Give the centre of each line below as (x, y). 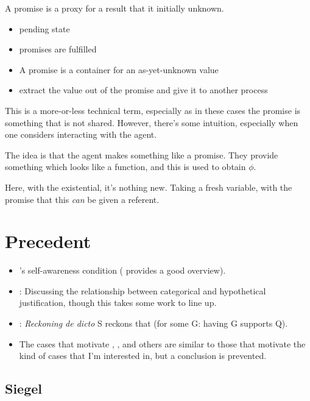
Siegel (24, 389)
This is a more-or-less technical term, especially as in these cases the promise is (153, 110)
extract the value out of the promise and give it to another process (143, 90)
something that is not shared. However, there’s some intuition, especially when (152, 122)
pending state (44, 28)
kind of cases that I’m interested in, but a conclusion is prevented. (143, 356)
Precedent (48, 241)
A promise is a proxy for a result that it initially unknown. (114, 8)
